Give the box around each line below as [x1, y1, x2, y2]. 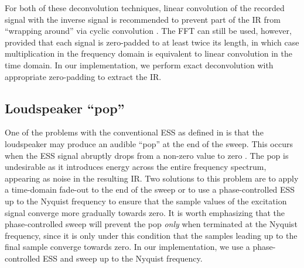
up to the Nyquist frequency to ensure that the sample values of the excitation [5, 194, 287, 207]
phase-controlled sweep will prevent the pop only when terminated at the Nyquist [5, 218, 298, 230]
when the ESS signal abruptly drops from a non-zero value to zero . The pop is [5, 149, 289, 161]
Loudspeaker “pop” [5, 99, 125, 117]
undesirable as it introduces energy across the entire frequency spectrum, [5, 161, 267, 173]
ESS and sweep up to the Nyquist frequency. [42, 252, 203, 264]
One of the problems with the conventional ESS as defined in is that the [5, 126, 264, 138]
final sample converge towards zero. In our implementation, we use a [5, 241, 250, 253]
